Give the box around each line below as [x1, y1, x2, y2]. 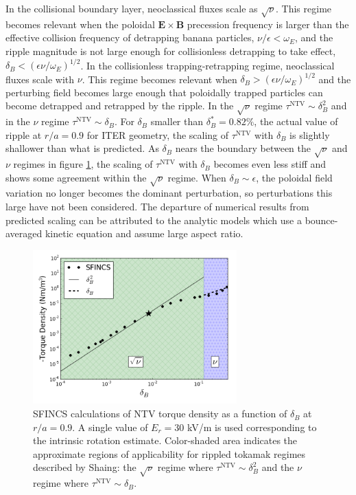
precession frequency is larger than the [187, 16, 349, 31]
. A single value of [72, 419, 148, 434]
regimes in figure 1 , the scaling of [13, 157, 153, 171]
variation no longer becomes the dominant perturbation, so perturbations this [5, 186, 333, 200]
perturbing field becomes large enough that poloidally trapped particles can [5, 85, 323, 99]
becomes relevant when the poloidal [5, 16, 155, 31]
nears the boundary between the [175, 141, 311, 155]
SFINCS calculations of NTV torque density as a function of [33, 406, 287, 421]
